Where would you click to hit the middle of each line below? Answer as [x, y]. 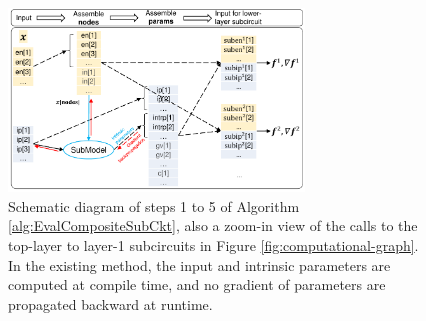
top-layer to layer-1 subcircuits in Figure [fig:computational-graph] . [213, 244]
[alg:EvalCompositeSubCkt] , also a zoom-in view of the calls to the [213, 225]
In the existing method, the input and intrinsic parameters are [199, 264]
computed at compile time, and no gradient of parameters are [197, 284]
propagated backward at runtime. [110, 303]
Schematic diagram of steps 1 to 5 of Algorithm [154, 205]
